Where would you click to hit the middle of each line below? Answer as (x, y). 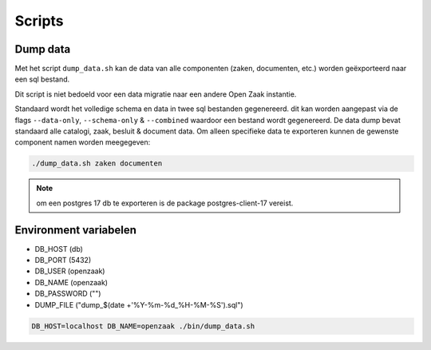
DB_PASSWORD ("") (68, 294)
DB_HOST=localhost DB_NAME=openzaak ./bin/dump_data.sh (143, 326)
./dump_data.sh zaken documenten (97, 163)
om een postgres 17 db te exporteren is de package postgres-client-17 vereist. (165, 203)
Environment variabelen (76, 230)
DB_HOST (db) (59, 249)
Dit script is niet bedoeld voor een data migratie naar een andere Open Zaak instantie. (156, 94)
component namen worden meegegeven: (83, 142)
